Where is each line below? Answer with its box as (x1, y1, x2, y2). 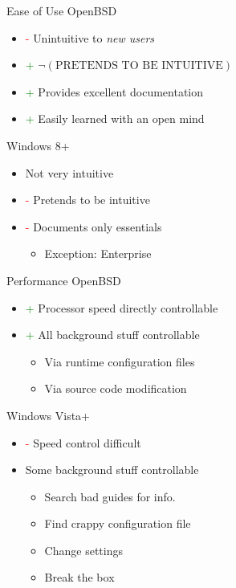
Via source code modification (44, 380, 187, 397)
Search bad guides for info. (44, 488, 176, 504)
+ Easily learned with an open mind (25, 110, 205, 127)
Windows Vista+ (6, 406, 90, 423)
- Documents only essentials (25, 218, 162, 235)
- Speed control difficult (25, 434, 141, 451)
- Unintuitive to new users (25, 29, 155, 46)
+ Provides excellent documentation (25, 83, 204, 100)
